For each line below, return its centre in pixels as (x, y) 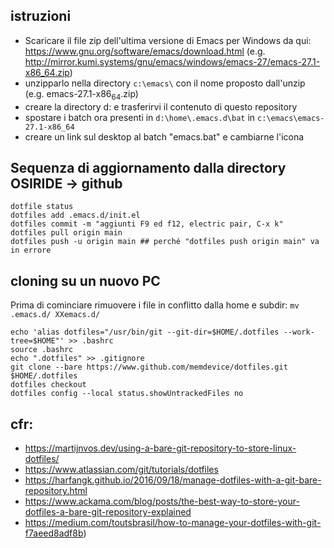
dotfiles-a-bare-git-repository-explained (108, 512)
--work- (299, 332)
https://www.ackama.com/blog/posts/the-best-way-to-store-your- (162, 501)
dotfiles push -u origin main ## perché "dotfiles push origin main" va (165, 242)
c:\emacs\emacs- (291, 118)
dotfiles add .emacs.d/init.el (75, 215)
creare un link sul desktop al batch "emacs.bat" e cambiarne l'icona (164, 136)
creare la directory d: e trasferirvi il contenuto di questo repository (161, 106)
